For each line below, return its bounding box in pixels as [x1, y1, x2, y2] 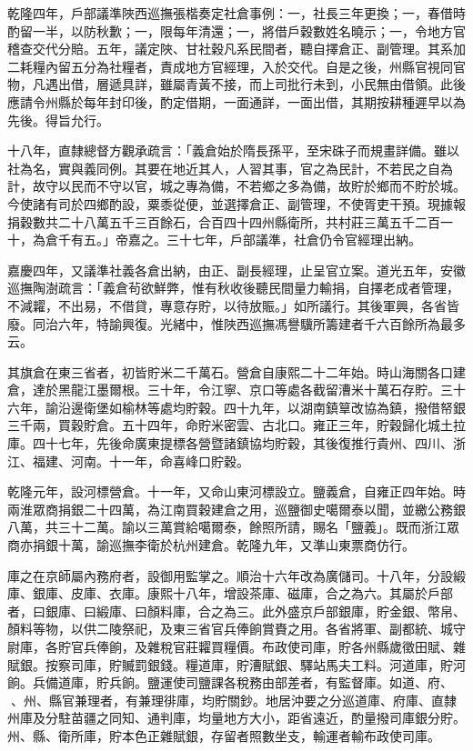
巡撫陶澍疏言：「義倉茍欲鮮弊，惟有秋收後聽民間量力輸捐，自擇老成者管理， [7, 278, 459, 297]
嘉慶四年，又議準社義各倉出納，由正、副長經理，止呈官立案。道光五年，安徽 [7, 260, 466, 279]
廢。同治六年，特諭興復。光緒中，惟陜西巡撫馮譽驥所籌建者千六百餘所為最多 [7, 314, 466, 333]
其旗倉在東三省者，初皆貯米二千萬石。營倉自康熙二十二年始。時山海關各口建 [7, 362, 466, 381]
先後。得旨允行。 [7, 110, 109, 129]
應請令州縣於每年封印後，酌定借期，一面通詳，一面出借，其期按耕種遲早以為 [7, 92, 466, 111]
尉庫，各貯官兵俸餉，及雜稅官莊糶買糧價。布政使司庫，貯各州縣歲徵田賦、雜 [7, 637, 466, 656]
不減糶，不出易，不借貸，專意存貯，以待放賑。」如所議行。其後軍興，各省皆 [7, 295, 459, 315]
